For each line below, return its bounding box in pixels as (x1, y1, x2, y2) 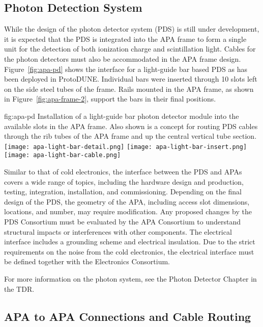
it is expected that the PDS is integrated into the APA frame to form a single (4, 33, 247, 44)
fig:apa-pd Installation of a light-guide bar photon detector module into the (4, 110, 239, 121)
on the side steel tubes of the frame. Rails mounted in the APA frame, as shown (4, 83, 254, 94)
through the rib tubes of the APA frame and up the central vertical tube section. (4, 131, 257, 141)
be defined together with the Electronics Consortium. (4, 256, 170, 267)
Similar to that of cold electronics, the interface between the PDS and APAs (4, 166, 242, 177)
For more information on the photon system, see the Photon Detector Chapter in (4, 273, 257, 284)
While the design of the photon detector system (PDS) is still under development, (4, 23, 259, 34)
